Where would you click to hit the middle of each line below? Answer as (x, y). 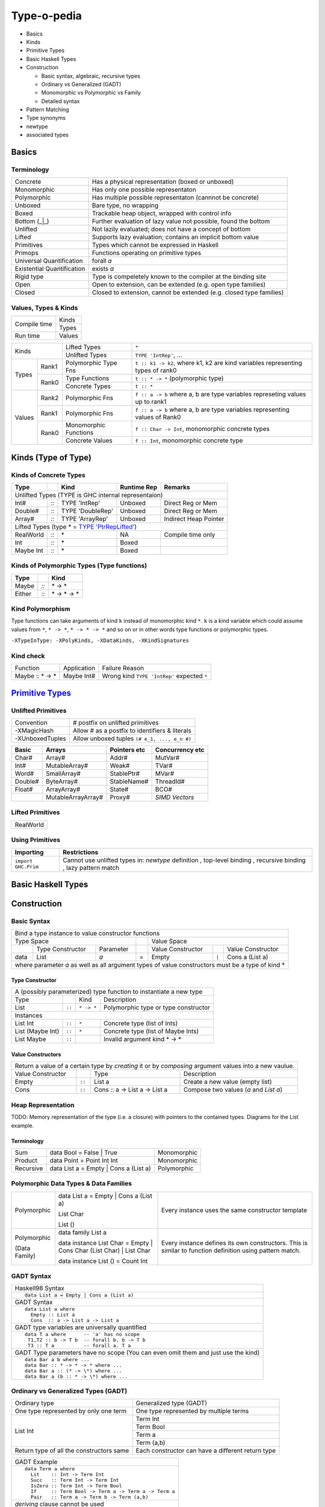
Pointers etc (128, 750)
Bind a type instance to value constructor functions (87, 933)
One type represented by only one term (71, 1411)
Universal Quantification (49, 261)
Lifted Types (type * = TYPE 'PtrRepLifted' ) (76, 526)
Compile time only (190, 535)
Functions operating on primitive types (147, 253)
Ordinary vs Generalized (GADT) (81, 84)
